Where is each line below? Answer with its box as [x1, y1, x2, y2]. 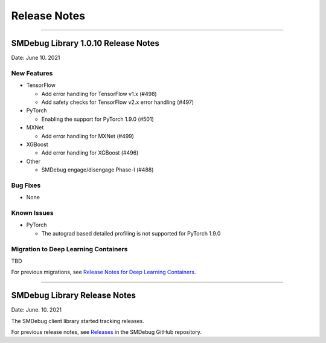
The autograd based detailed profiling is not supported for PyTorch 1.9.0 [41, 229, 221, 237]
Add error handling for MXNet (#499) [41, 132, 134, 139]
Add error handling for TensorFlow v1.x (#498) [41, 90, 157, 97]
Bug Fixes [11, 181, 41, 190]
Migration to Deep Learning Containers [11, 245, 128, 253]
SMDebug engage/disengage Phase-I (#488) [41, 166, 154, 173]
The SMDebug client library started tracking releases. [11, 317, 145, 324]
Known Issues [11, 209, 54, 217]
